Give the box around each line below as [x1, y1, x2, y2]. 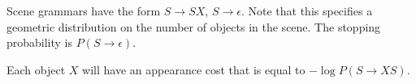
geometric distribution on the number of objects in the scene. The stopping [6, 18, 381, 35]
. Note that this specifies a [240, 2, 373, 19]
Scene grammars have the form [6, 2, 161, 19]
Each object [6, 61, 66, 78]
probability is [6, 34, 73, 51]
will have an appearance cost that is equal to [82, 61, 305, 78]
